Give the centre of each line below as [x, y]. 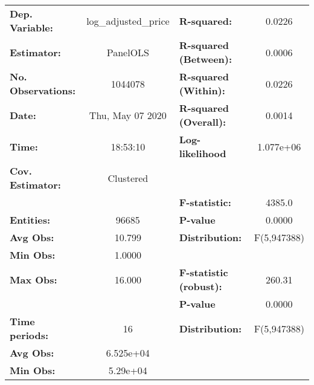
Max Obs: [34, 279]
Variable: [31, 27]
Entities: [30, 220]
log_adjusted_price [128, 21]
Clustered [128, 178]
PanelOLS [128, 52]
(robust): [200, 286]
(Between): [206, 59]
